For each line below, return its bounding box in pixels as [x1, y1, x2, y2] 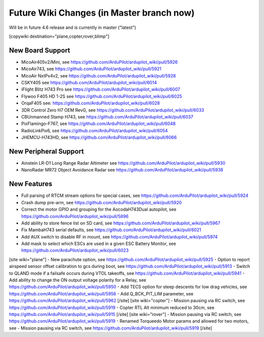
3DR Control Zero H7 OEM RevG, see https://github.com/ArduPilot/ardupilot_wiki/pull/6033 [21, 107, 204, 113]
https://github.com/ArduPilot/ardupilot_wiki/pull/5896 [21, 213, 129, 219]
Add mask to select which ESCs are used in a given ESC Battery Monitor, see [21, 241, 176, 247]
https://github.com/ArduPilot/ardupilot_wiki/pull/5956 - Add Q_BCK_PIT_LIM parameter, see [9, 290, 194, 296]
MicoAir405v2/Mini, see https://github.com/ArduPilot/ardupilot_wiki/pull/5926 [21, 59, 178, 65]
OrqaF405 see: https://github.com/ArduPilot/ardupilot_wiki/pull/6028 [21, 100, 160, 106]
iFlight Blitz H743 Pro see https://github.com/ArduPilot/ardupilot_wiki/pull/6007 [21, 86, 180, 93]
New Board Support [9, 46, 70, 54]
